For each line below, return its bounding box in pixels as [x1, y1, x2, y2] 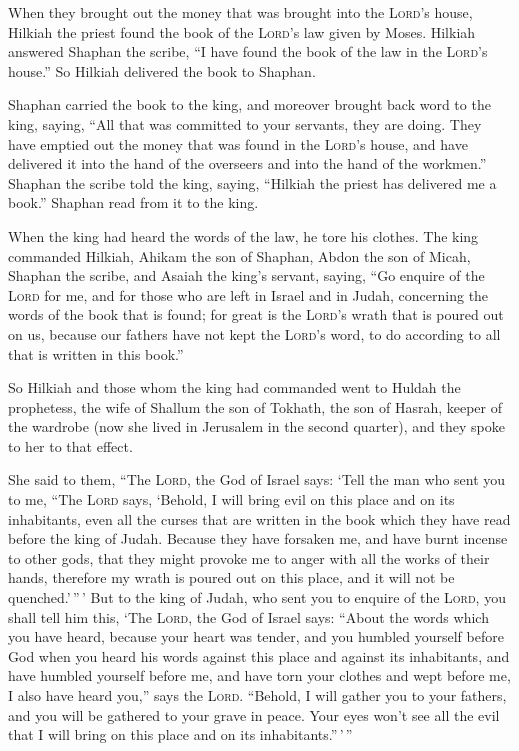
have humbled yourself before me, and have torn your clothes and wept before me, [8, 665, 511, 686]
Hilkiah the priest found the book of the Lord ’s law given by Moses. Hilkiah [8, 21, 476, 42]
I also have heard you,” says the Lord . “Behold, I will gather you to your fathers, [8, 685, 507, 705]
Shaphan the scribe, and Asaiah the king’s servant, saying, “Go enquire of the [8, 265, 485, 286]
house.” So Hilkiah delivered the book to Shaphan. [8, 60, 316, 81]
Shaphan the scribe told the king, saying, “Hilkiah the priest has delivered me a [8, 172, 497, 193]
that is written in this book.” [8, 343, 184, 364]
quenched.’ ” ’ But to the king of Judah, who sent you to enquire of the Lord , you [8, 587, 506, 608]
